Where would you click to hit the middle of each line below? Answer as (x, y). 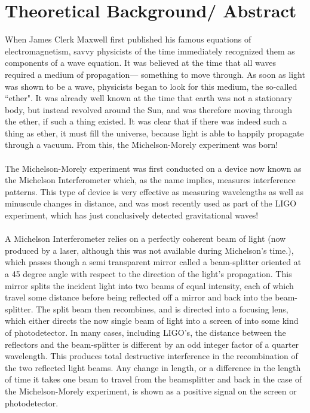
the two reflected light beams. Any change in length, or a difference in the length (153, 367)
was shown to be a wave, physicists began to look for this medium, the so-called (151, 86)
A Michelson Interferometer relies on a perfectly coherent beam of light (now (145, 239)
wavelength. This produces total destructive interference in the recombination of (151, 356)
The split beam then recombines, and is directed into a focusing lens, (162, 309)
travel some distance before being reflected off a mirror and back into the (139, 297)
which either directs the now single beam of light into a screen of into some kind (152, 321)
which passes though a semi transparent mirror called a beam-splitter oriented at (153, 262)
